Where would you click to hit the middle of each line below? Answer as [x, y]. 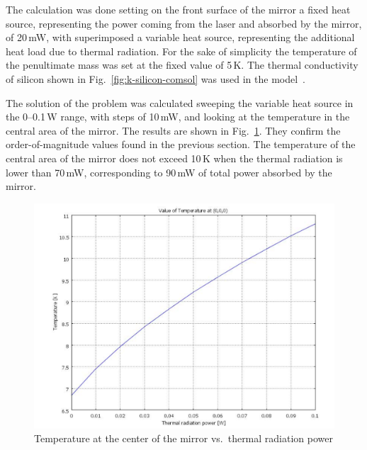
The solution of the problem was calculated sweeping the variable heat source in [180, 102]
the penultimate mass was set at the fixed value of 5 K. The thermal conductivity [182, 65]
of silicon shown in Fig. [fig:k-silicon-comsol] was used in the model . [156, 78]
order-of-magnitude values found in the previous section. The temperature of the [181, 144]
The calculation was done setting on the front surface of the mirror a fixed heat [178, 9]
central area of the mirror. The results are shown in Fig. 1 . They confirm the [173, 130]
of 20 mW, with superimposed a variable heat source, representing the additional [180, 37]
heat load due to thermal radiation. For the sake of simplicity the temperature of [181, 51]
